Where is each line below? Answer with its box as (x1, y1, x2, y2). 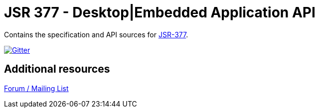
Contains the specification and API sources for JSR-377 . (4, 30, 188, 39)
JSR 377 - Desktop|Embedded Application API (4, 4, 316, 21)
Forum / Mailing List (4, 84, 69, 93)
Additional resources (4, 63, 110, 76)
